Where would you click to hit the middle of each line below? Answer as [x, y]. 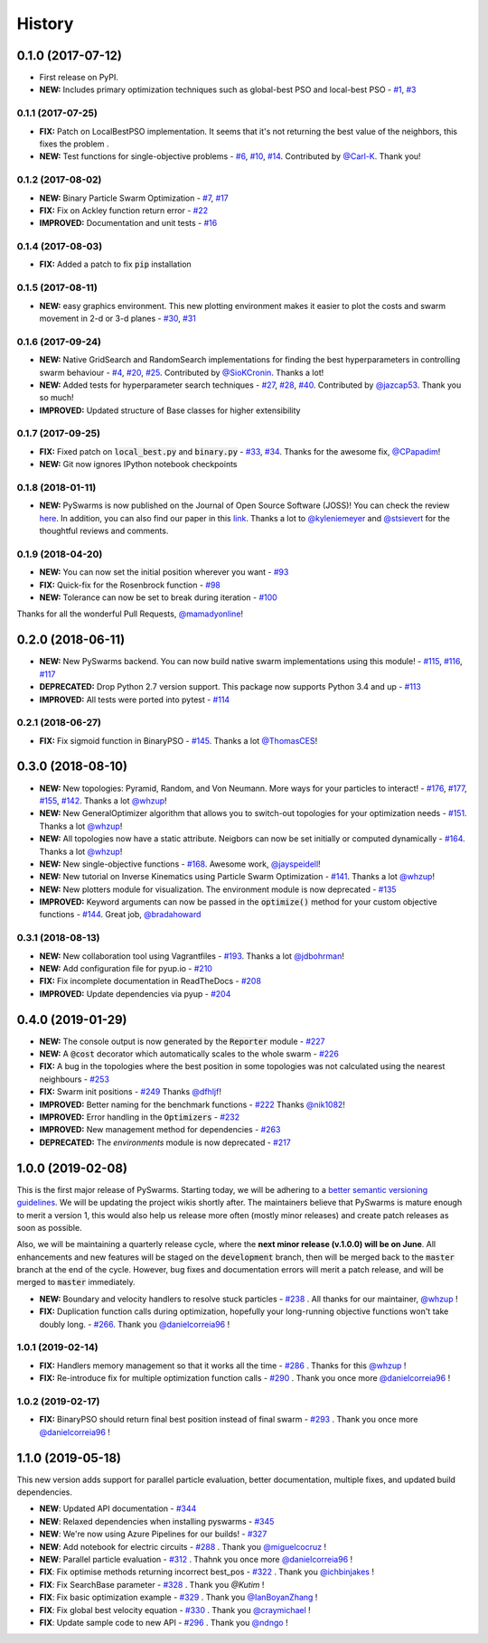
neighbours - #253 [75, 1079]
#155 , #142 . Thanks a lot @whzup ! [103, 801]
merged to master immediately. [76, 1282]
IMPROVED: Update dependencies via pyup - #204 [135, 993]
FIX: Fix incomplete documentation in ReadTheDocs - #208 [150, 981]
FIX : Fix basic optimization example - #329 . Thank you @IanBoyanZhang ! [178, 1597]
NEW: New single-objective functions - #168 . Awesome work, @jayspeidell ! [180, 864]
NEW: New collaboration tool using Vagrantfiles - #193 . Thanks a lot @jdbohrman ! [192, 956]
